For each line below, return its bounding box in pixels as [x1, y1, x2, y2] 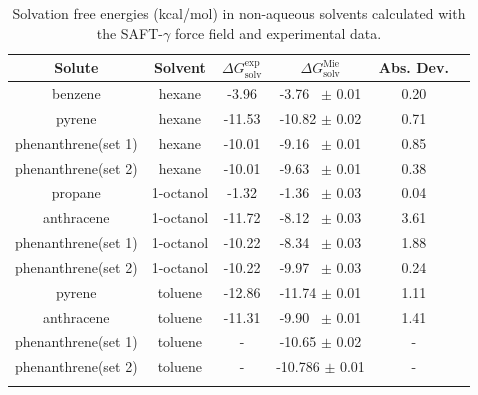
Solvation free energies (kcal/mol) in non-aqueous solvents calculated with [12, 3, 466, 23]
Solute [54, 57, 99, 78]
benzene [52, 83, 101, 104]
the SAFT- [96, 22, 164, 43]
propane [51, 182, 101, 203]
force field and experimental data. [174, 22, 382, 43]
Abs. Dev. [378, 57, 449, 78]
